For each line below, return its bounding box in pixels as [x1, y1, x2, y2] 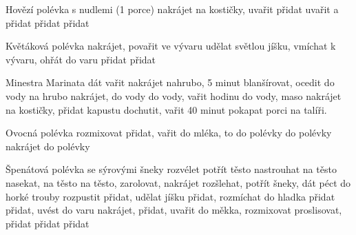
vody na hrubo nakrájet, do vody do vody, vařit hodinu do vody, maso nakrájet [6, 88, 342, 103]
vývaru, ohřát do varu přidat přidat [6, 52, 156, 66]
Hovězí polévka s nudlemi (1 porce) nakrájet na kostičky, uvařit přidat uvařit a [6, 2, 339, 16]
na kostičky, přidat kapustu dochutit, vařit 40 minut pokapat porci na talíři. [6, 102, 327, 116]
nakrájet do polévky [6, 139, 90, 153]
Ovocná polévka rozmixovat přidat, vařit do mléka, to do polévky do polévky [6, 125, 332, 140]
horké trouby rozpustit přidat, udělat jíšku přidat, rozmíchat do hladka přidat [6, 189, 335, 203]
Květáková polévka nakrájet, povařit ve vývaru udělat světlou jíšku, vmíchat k [6, 39, 336, 53]
